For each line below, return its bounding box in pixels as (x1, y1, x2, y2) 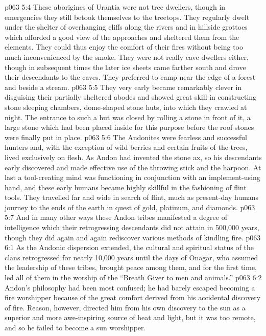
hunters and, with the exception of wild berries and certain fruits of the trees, (5, 142, 248, 152)
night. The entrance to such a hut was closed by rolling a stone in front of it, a (5, 111, 251, 122)
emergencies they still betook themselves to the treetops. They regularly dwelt (5, 11, 250, 22)
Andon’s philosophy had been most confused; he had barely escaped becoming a (5, 282, 255, 293)
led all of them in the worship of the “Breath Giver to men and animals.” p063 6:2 (5, 272, 262, 283)
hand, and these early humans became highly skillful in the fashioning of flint (5, 182, 247, 192)
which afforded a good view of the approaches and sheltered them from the (5, 31, 239, 42)
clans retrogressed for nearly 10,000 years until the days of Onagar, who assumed (5, 252, 258, 262)
